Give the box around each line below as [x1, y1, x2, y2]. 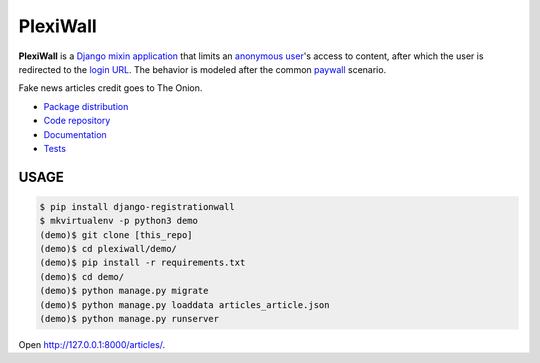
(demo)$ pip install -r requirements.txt [39, 257, 246, 269]
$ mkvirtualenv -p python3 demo [39, 215, 199, 227]
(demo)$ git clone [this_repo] [39, 229, 194, 240]
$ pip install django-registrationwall [39, 201, 235, 212]
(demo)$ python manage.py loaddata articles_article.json [39, 299, 330, 310]
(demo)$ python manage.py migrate [39, 285, 209, 297]
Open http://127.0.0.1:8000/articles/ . [18, 339, 166, 350]
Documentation [43, 128, 107, 140]
